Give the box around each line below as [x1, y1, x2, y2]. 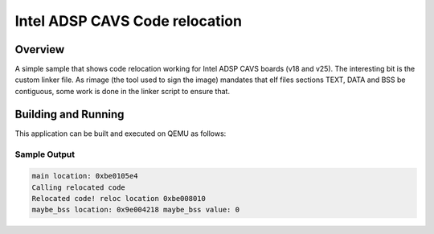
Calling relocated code [31, 183, 126, 192]
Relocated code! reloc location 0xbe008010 [31, 194, 207, 203]
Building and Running [14, 107, 125, 121]
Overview [14, 43, 65, 56]
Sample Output [14, 149, 76, 160]
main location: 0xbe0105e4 [31, 171, 138, 181]
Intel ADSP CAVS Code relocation [14, 12, 243, 30]
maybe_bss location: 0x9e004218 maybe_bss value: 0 [31, 205, 240, 215]
